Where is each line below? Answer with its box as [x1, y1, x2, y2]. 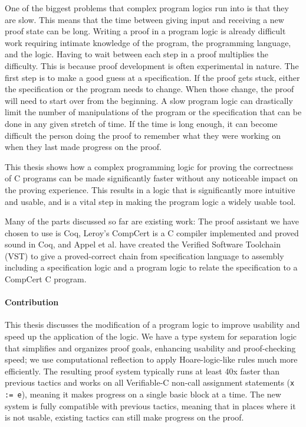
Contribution [5, 296, 59, 308]
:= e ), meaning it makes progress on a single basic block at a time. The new [5, 388, 281, 400]
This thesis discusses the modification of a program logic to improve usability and [5, 318, 300, 331]
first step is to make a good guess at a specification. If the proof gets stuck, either [5, 71, 300, 83]
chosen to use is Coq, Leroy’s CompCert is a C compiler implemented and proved [5, 226, 299, 239]
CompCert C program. [5, 273, 87, 285]
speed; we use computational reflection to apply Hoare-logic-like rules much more [5, 353, 298, 366]
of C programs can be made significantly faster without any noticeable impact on [5, 172, 298, 184]
